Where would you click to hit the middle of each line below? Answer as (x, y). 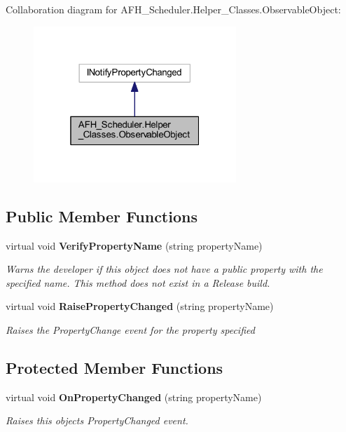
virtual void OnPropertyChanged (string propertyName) (134, 397)
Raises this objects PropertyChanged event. (97, 420)
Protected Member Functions (115, 367)
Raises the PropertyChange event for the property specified (130, 330)
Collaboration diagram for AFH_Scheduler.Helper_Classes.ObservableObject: (173, 9)
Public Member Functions (102, 216)
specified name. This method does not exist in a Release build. (138, 282)
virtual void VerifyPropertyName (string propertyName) (134, 245)
